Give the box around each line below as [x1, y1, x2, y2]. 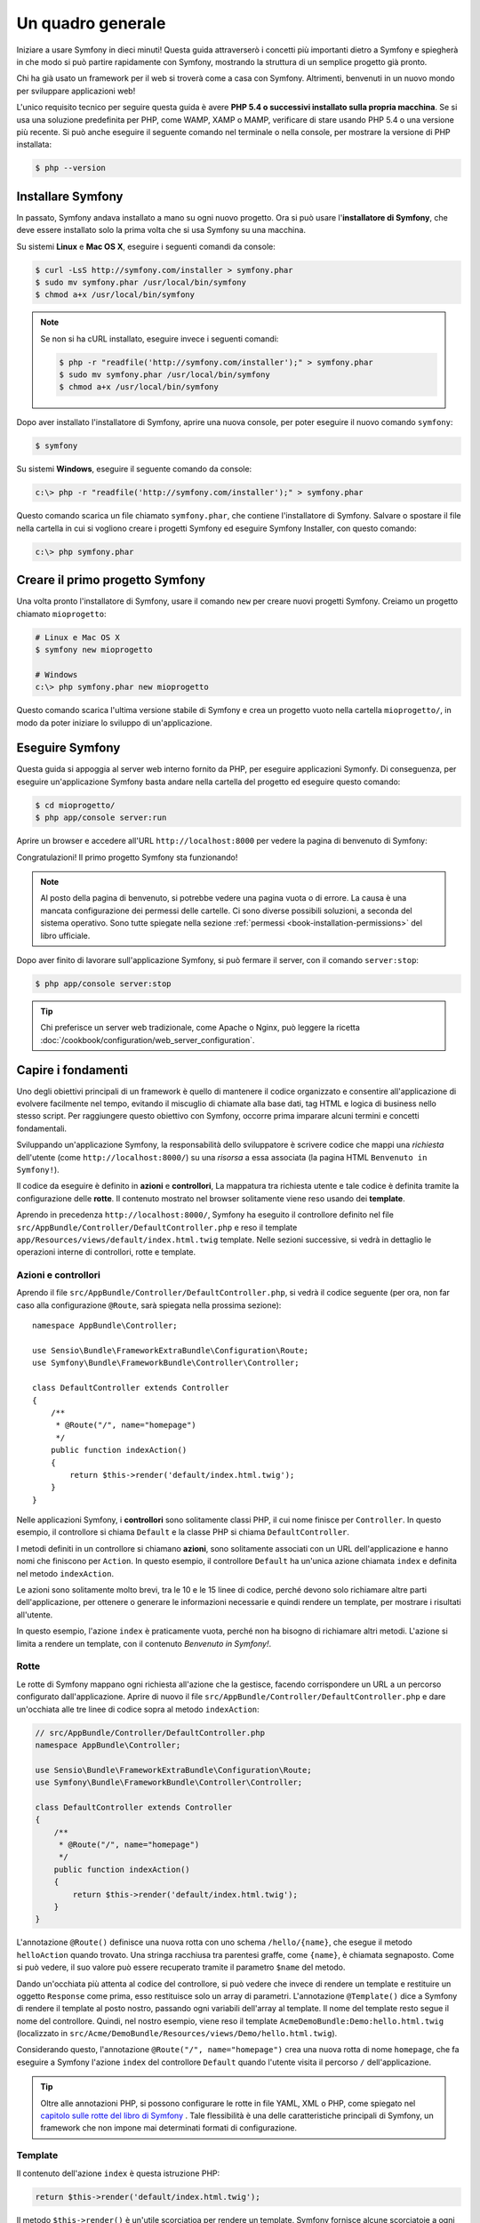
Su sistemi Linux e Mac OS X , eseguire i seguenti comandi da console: [16, 241, 276, 252]
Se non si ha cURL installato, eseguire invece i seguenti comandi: [40, 333, 279, 344]
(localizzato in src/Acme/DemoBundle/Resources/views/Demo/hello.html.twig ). [16, 2028, 338, 2039]
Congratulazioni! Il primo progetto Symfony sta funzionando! [16, 852, 238, 863]
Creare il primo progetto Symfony [16, 573, 206, 588]
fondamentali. [16, 1123, 67, 1134]
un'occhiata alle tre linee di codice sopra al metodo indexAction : [16, 1704, 260, 1714]
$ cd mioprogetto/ [35, 800, 116, 810]
